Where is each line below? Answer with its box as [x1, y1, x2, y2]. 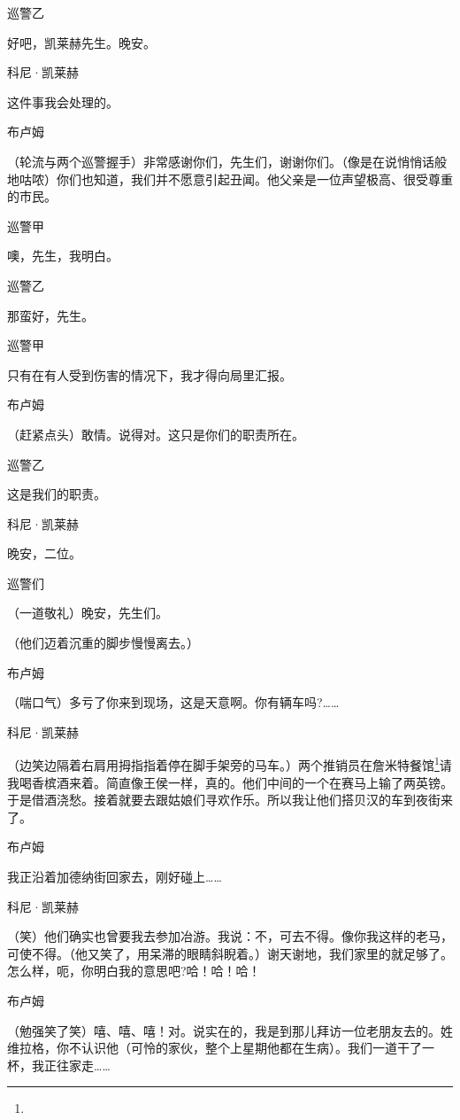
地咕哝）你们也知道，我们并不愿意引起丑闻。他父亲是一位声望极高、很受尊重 [7, 169, 453, 188]
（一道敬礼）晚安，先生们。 [7, 603, 168, 622]
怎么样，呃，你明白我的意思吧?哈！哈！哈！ [7, 961, 261, 980]
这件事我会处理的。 [7, 92, 119, 111]
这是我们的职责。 [7, 485, 106, 503]
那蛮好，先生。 [7, 306, 94, 324]
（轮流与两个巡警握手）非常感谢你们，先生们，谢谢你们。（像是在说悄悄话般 [7, 152, 447, 170]
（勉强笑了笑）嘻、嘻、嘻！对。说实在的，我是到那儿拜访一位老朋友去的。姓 [7, 1021, 453, 1039]
